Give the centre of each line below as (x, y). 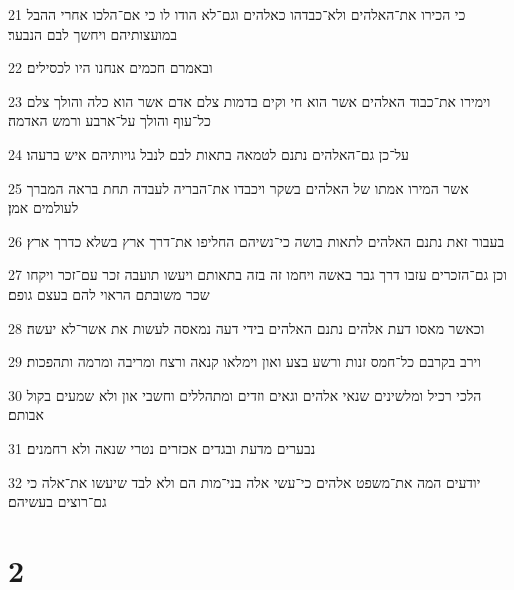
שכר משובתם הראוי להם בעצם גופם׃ (109, 293)
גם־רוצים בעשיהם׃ (57, 501)
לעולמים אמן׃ (43, 207)
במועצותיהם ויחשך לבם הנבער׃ (92, 33)
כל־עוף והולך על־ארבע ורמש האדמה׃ (109, 120)
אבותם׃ (26, 414)
